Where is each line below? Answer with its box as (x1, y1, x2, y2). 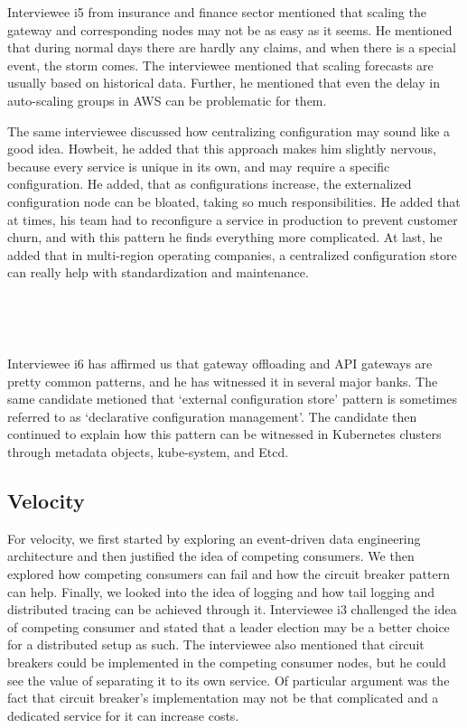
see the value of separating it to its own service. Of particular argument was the (7, 670, 450, 689)
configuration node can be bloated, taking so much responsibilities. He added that (7, 191, 461, 210)
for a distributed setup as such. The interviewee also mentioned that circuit (7, 635, 425, 654)
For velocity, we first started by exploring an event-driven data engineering (7, 528, 421, 547)
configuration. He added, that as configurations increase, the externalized (7, 174, 412, 193)
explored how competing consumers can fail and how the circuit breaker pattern (7, 565, 450, 583)
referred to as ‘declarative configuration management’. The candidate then (7, 406, 417, 425)
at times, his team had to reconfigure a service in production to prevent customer (7, 210, 458, 229)
